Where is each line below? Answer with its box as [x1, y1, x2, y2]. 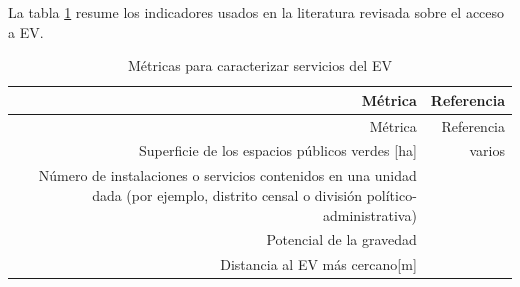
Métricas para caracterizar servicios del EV [128, 55, 392, 76]
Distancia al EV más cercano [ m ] [220, 254, 417, 275]
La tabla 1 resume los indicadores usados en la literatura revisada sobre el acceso [8, 2, 505, 22]
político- [366, 184, 417, 205]
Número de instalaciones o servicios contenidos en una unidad [38, 165, 417, 186]
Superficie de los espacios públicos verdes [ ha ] [139, 140, 417, 161]
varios [469, 140, 505, 161]
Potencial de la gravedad [266, 229, 417, 250]
